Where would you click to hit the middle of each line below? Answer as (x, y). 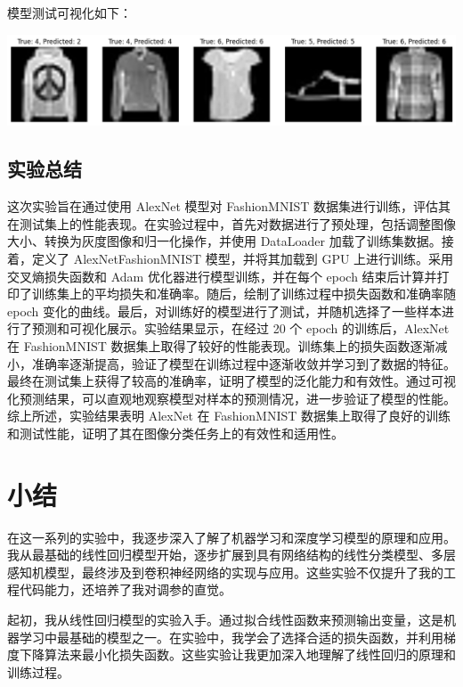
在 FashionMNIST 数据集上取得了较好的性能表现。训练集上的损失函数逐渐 (221, 346)
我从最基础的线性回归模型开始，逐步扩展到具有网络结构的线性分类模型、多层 (231, 555)
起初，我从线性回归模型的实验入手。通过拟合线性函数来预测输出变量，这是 (225, 620)
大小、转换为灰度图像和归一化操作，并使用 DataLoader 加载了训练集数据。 (224, 241)
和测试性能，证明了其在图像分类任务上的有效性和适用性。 (175, 433)
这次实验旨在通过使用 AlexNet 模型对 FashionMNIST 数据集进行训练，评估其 (229, 206)
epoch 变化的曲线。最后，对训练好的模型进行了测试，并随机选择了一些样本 (225, 311)
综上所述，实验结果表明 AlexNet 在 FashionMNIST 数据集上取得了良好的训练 (229, 416)
